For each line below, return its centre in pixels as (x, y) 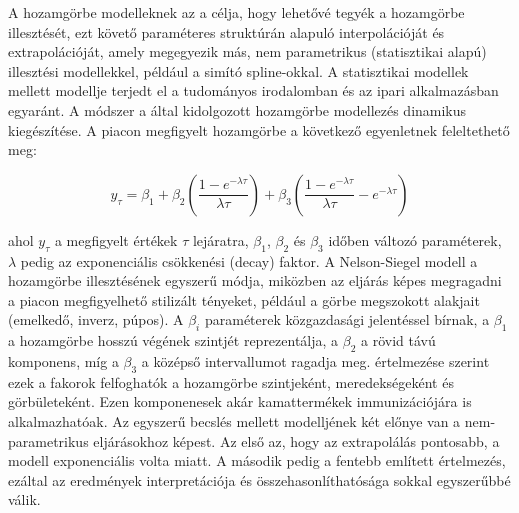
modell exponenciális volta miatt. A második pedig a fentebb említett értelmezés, (257, 460)
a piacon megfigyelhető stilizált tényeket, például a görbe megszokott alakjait (244, 299)
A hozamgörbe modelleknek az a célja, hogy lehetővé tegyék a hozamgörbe (236, 12)
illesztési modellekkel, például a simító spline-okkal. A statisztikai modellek (238, 70)
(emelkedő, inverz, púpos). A (96, 319)
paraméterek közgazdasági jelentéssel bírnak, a (347, 319)
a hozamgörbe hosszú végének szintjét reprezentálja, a (173, 340)
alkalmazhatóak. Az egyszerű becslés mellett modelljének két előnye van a (234, 420)
